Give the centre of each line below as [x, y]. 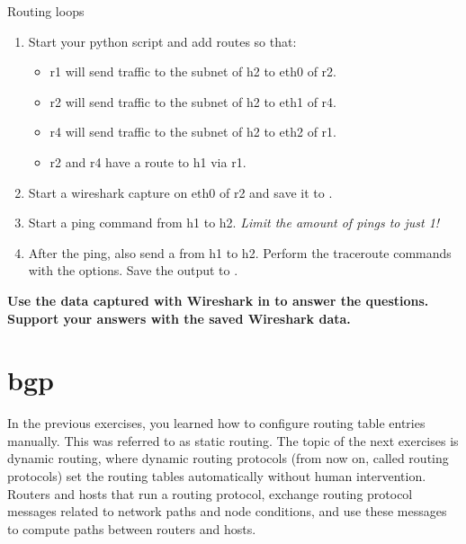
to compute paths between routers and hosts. [132, 528]
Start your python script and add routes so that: [162, 41]
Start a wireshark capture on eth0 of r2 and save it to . [180, 192]
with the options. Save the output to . [133, 270]
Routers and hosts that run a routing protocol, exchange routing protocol [210, 493]
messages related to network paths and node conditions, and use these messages [227, 511]
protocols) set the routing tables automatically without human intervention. [217, 476]
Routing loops [46, 11]
